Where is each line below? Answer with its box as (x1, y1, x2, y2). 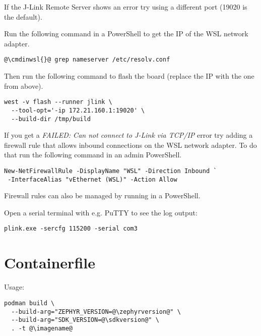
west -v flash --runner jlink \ (4, 98, 112, 106)
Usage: (4, 282, 25, 292)
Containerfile (4, 252, 95, 273)
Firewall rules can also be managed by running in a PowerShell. (4, 190, 201, 201)
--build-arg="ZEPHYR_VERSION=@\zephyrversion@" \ (11, 308, 181, 315)
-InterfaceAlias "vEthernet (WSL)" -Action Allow (8, 176, 177, 183)
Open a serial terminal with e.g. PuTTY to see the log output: (4, 207, 198, 217)
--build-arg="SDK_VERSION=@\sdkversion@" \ (11, 316, 159, 324)
